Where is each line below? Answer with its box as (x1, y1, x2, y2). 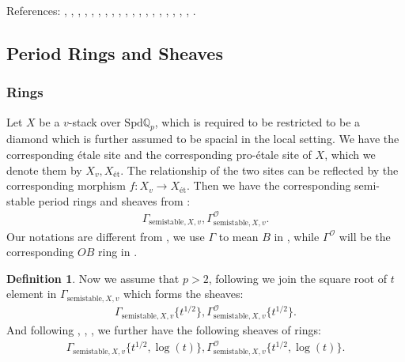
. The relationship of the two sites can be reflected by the (120, 161, 399, 178)
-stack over (68, 113, 121, 130)
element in (6, 285, 57, 302)
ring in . (98, 243, 138, 260)
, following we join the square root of (208, 270, 387, 286)
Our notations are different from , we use (6, 228, 205, 244)
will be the (339, 228, 391, 244)
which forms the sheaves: (123, 285, 244, 302)
